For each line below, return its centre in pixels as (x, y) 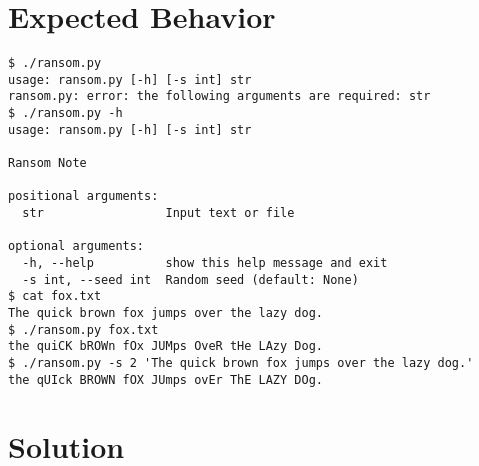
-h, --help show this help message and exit (205, 263)
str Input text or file (158, 213)
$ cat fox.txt (55, 296)
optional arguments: (76, 246)
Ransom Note (47, 163)
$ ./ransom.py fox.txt (83, 329)
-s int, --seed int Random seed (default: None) (190, 279)
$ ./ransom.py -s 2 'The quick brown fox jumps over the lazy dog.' (241, 362)
